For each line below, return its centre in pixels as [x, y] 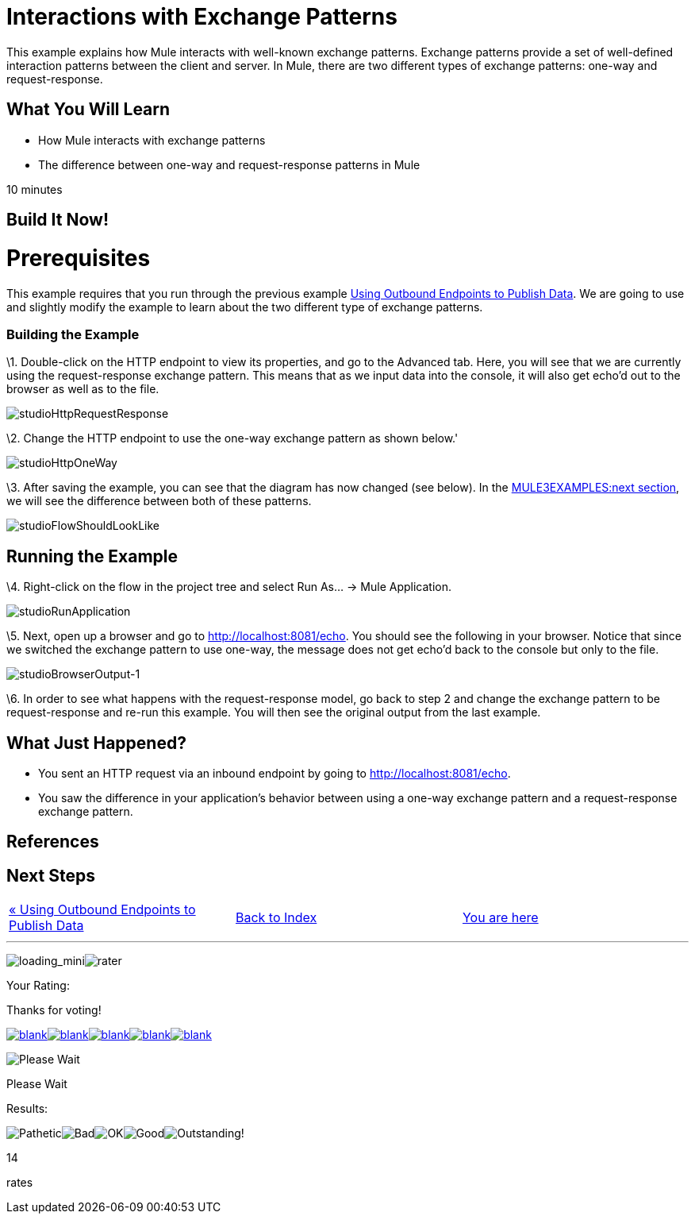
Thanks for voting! [54, 1010]
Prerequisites [79, 258]
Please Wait [37, 1084]
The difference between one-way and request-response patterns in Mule [229, 164]
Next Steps [51, 875]
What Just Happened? [96, 743]
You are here [500, 918]
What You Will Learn [88, 110]
